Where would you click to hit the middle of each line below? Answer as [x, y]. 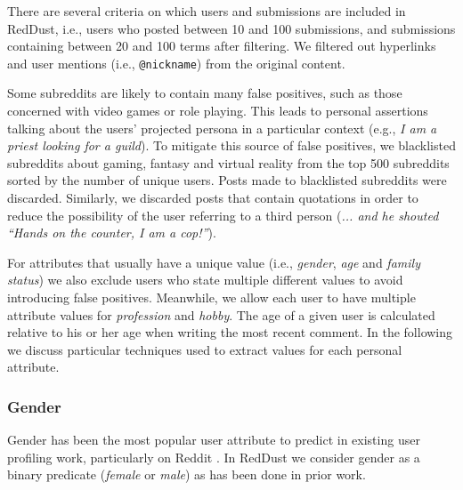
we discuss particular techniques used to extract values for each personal [205, 349]
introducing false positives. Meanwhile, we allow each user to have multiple [211, 297]
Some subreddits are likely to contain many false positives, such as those [205, 93]
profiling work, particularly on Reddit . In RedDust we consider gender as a [214, 457]
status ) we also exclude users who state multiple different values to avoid [205, 280]
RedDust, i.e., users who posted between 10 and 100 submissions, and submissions [231, 28]
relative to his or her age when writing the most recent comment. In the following [230, 332]
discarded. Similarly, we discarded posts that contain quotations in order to [213, 197]
